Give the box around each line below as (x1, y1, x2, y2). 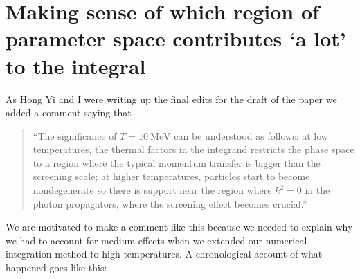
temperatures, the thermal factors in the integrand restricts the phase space (33, 142, 354, 156)
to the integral (6, 51, 146, 80)
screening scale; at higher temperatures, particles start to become (33, 169, 310, 183)
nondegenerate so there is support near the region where (33, 183, 272, 197)
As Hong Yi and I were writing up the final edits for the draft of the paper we (6, 91, 337, 106)
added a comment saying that (6, 105, 132, 120)
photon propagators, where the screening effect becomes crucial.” (33, 196, 307, 210)
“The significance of (33, 128, 117, 143)
